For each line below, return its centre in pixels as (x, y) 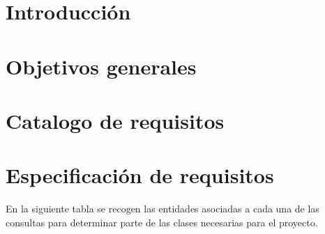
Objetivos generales (101, 66)
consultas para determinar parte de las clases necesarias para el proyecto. (162, 222)
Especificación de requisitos (140, 175)
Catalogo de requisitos (115, 120)
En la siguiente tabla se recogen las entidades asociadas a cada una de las (162, 209)
